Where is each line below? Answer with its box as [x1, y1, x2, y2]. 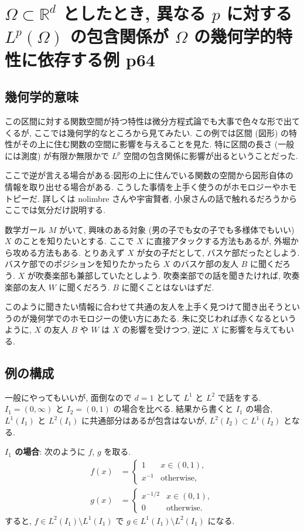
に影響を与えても [221, 323, 286, 336]
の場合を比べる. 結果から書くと [113, 403, 233, 415]
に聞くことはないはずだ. [121, 280, 214, 293]
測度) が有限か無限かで [21, 149, 110, 161]
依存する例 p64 [37, 47, 155, 71]
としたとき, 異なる [63, 1, 206, 25]
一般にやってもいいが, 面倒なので [5, 391, 132, 403]
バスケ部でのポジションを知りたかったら [5, 258, 160, 270]
